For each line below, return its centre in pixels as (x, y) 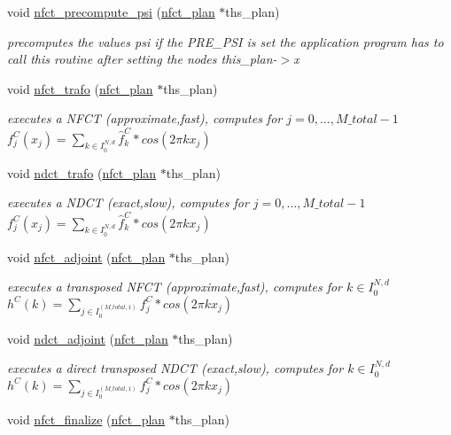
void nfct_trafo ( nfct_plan (80, 88)
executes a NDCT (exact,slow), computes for (128, 202)
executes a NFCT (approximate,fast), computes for (145, 118)
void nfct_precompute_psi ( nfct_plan (111, 12)
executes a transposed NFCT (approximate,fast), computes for (175, 287)
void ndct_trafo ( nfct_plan (82, 172)
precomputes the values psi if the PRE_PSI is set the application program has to (225, 41)
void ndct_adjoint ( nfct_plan (88, 338)
